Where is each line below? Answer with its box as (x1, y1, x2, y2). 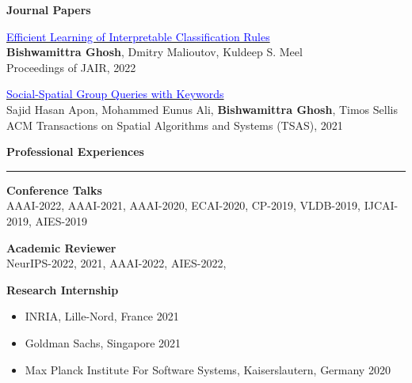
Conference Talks (6, 181, 102, 198)
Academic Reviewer (6, 239, 116, 256)
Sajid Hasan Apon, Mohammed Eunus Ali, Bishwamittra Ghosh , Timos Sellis (6, 100, 398, 117)
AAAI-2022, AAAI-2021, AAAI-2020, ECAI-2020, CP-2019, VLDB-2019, (6, 197, 360, 214)
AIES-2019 (35, 212, 88, 229)
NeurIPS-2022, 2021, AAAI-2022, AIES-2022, (6, 255, 227, 271)
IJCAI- (364, 197, 399, 214)
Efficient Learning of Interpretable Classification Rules (6, 28, 270, 44)
